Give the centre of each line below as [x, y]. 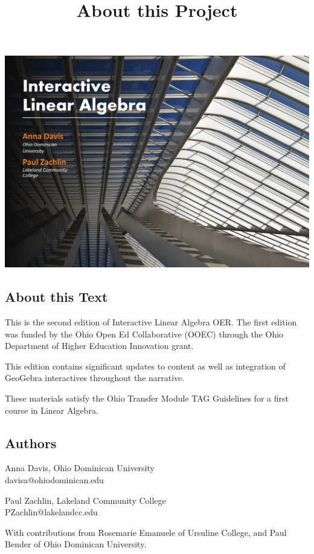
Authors [31, 442]
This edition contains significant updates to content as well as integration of [145, 366]
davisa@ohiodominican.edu [54, 480]
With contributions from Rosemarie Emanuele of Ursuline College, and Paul [146, 532]
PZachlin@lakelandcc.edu [51, 512]
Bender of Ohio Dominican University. [76, 544]
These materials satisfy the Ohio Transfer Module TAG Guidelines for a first [147, 398]
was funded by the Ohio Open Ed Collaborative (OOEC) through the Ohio [144, 334]
